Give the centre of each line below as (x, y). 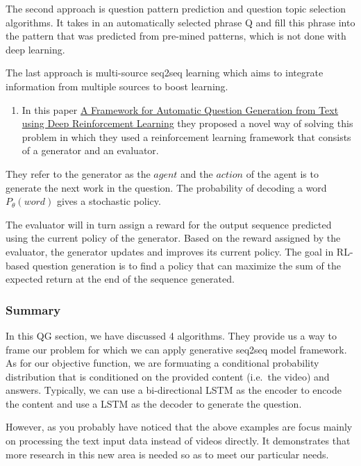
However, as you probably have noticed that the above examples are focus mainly (179, 427)
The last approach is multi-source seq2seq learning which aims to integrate (165, 73)
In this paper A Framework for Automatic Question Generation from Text (180, 109)
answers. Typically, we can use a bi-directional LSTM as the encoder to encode (174, 390)
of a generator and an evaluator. (90, 150)
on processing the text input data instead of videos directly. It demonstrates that (178, 441)
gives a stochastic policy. (109, 201)
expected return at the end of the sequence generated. (120, 279)
